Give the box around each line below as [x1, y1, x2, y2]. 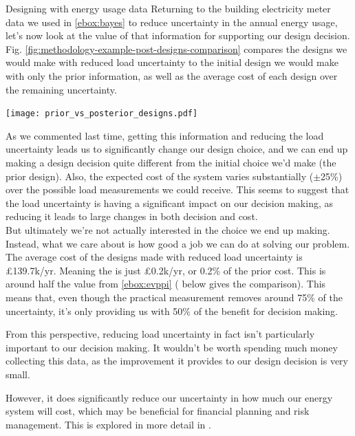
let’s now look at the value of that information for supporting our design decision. [6, 28, 350, 43]
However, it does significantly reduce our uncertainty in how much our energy [6, 390, 333, 404]
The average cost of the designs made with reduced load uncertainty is [6, 250, 303, 264]
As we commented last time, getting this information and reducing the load [6, 128, 324, 142]
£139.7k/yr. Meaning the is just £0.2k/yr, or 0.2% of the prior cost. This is [6, 263, 326, 277]
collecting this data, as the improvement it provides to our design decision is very [6, 353, 348, 368]
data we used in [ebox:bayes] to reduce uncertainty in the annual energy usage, [6, 14, 338, 29]
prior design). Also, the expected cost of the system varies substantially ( [6, 168, 314, 183]
